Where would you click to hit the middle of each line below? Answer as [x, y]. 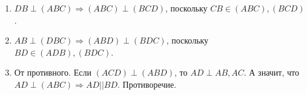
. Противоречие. [147, 84]
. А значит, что [271, 72]
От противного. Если [53, 72]
